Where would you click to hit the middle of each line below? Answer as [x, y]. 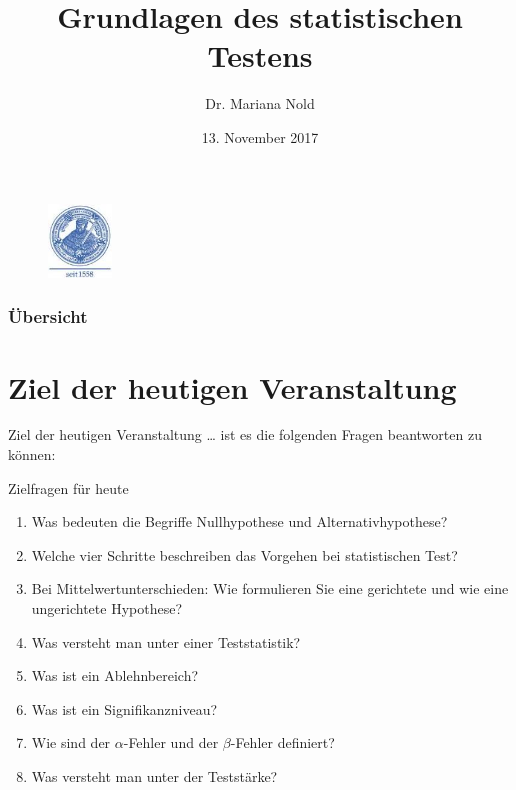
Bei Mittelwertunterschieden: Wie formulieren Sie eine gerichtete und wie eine [270, 588]
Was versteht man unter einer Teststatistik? [166, 641]
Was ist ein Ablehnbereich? [115, 675]
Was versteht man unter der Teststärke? [154, 775]
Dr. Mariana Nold [260, 103]
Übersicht [48, 316]
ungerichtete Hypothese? [107, 608]
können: [32, 454]
